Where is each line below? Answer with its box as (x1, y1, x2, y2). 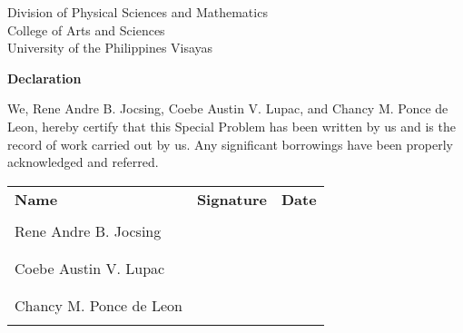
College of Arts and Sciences (7, 20, 165, 39)
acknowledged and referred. (7, 152, 159, 171)
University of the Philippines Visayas (7, 38, 213, 57)
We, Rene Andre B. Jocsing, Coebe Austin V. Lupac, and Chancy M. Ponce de (7, 99, 448, 118)
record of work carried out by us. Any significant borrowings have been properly (7, 134, 454, 153)
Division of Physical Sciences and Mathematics (7, 3, 268, 21)
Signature (196, 188, 267, 210)
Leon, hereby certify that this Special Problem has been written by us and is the (7, 116, 456, 135)
